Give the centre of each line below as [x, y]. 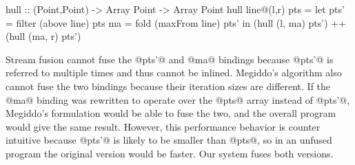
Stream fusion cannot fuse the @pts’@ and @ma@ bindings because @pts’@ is [170, 59]
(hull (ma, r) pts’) [43, 36]
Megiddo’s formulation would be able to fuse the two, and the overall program [171, 113]
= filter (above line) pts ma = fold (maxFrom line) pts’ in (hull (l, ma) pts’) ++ [176, 22]
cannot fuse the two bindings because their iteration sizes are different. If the [168, 86]
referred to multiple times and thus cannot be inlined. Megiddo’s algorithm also [174, 73]
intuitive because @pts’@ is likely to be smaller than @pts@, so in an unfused [169, 140]
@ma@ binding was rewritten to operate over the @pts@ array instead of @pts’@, [178, 99]
